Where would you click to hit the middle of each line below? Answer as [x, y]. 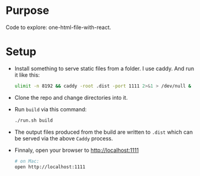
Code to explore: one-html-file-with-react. [58, 27]
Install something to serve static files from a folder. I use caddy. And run [104, 68]
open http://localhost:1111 [50, 167]
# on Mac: [27, 161]
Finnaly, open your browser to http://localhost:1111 [76, 150]
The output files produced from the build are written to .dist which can [104, 132]
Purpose [28, 11]
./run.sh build [34, 120]
